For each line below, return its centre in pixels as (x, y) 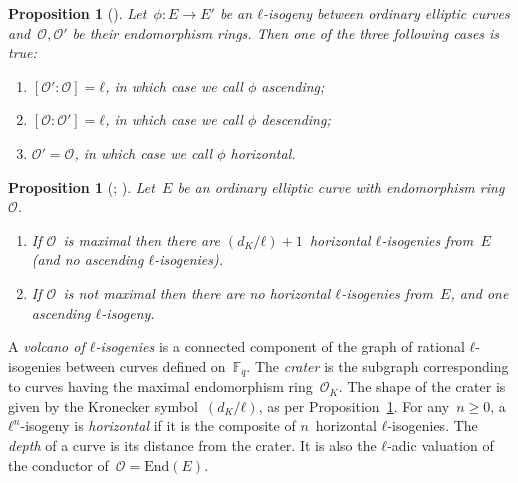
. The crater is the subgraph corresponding (377, 365)
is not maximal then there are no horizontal (197, 292)
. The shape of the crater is (422, 386)
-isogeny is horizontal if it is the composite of (158, 425)
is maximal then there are (141, 239)
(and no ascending (87, 259)
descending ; (296, 119)
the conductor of (58, 464)
